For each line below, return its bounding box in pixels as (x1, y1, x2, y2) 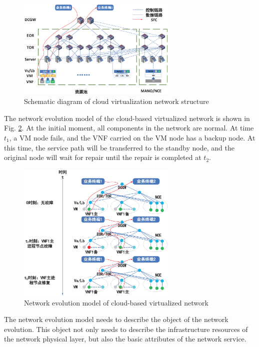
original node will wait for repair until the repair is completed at (4, 152, 201, 162)
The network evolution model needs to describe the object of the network (4, 314, 228, 324)
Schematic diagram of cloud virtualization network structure (24, 96, 209, 106)
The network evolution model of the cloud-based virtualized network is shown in (4, 112, 250, 123)
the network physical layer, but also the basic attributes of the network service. (4, 333, 246, 344)
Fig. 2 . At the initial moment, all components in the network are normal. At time (4, 122, 254, 133)
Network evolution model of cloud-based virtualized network (24, 297, 208, 307)
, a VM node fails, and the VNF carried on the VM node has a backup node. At (9, 132, 255, 142)
